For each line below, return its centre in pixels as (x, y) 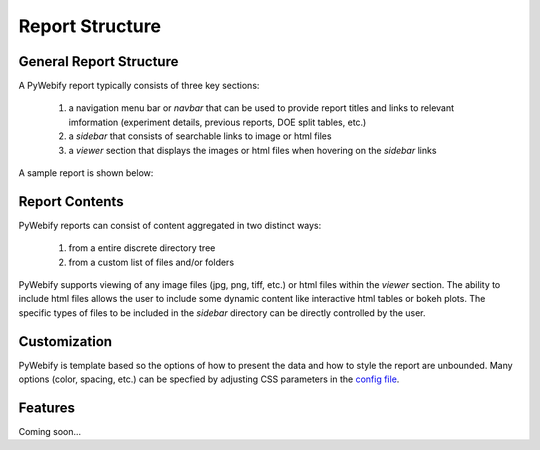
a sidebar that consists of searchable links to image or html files (200, 136)
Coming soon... (50, 432)
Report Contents (71, 201)
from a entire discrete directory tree (142, 248)
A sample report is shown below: (86, 173)
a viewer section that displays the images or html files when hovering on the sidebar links (252, 150)
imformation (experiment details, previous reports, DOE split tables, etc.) (217, 122)
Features (46, 407)
